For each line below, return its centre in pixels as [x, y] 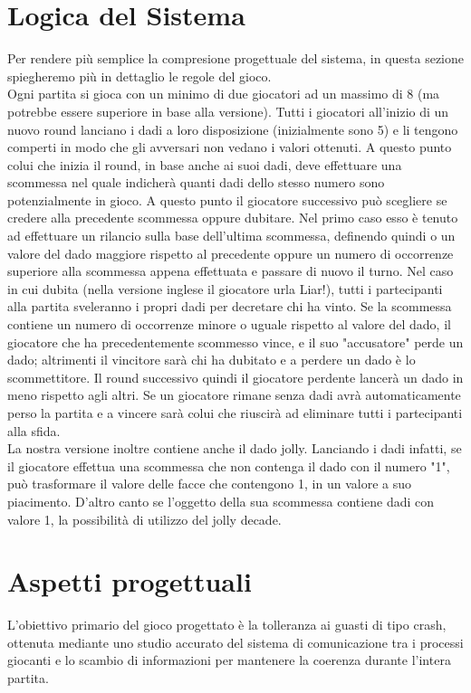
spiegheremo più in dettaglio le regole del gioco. [139, 76]
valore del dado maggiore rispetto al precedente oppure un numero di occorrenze [231, 253]
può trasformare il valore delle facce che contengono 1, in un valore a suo [209, 484]
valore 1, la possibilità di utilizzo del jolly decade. [144, 519]
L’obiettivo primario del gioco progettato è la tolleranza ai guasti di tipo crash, [227, 625]
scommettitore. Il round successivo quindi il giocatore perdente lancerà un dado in [235, 377]
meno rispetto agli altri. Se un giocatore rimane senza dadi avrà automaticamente [234, 395]
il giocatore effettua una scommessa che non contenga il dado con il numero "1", [229, 465]
